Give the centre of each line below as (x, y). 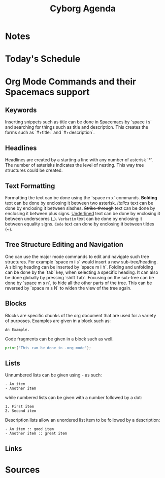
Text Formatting (30, 186)
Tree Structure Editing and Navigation (64, 245)
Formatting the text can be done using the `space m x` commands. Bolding (81, 198)
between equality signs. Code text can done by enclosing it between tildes (80, 224)
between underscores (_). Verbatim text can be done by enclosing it (74, 219)
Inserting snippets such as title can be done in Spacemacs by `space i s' (78, 122)
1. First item (20, 407)
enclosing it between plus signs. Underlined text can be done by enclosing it (82, 213)
